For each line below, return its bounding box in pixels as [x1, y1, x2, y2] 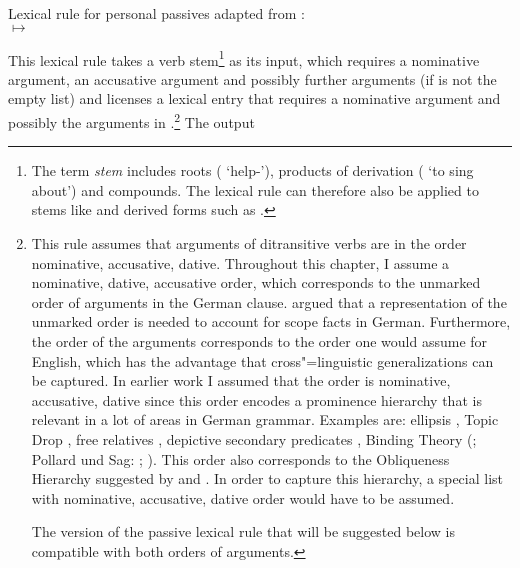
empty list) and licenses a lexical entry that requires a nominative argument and [8, 88, 501, 109]
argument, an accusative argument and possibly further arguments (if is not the [8, 68, 497, 89]
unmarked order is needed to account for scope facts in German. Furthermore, [31, 311, 511, 332]
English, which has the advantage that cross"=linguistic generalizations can [31, 350, 494, 371]
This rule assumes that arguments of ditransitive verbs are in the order [31, 233, 467, 254]
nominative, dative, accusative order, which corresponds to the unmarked [31, 272, 481, 293]
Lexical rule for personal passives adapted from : [8, 3, 306, 23]
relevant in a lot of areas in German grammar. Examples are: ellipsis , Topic [31, 409, 499, 430]
